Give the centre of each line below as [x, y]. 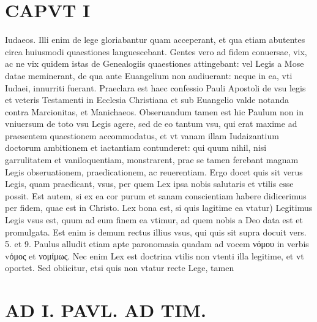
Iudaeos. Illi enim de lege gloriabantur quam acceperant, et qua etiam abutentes [155, 40]
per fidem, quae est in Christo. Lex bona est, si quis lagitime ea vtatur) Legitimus [159, 208]
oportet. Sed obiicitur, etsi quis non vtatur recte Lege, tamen [120, 268]
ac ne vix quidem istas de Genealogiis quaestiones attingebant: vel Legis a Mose [155, 63]
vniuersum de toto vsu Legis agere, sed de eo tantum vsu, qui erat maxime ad [151, 124]
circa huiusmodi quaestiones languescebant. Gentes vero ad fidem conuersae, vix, [156, 51]
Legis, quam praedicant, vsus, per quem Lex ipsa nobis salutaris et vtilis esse [149, 184]
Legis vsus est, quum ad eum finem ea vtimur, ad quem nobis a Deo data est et [154, 220]
